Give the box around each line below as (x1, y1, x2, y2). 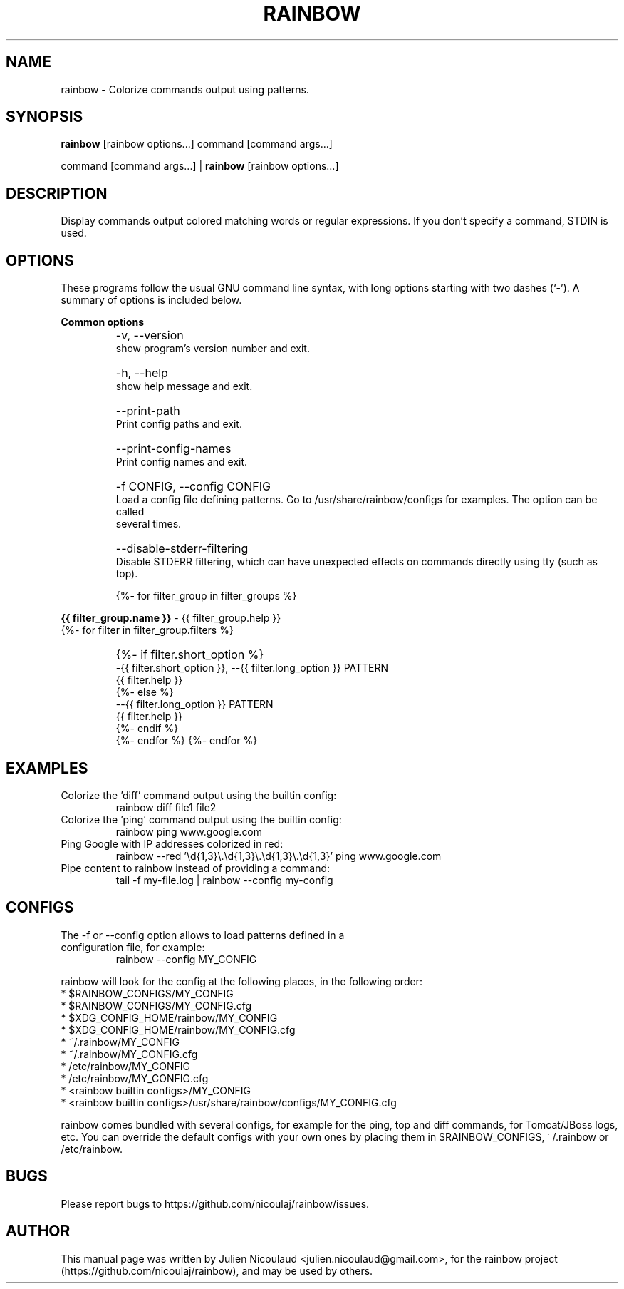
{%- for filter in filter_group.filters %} (61, 624, 234, 637)
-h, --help (115, 366, 168, 381)
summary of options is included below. (61, 294, 242, 307)
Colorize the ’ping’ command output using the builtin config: (61, 813, 342, 826)
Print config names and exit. (115, 456, 248, 468)
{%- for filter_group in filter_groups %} (115, 590, 297, 602)
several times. (115, 518, 182, 530)
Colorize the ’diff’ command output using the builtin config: (61, 789, 337, 801)
